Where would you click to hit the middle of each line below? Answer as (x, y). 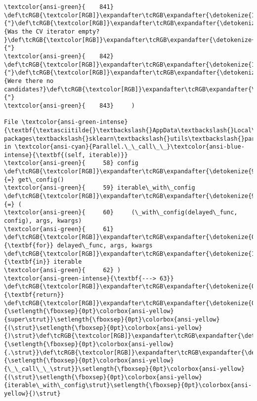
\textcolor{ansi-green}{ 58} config (71, 163)
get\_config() (41, 180)
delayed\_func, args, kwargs (105, 246)
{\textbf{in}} (27, 262)
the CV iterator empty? (61, 31)
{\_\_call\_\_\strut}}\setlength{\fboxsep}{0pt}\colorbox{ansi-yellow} (124, 369)
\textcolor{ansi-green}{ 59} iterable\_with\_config (100, 188)
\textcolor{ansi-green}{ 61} (59, 229)
